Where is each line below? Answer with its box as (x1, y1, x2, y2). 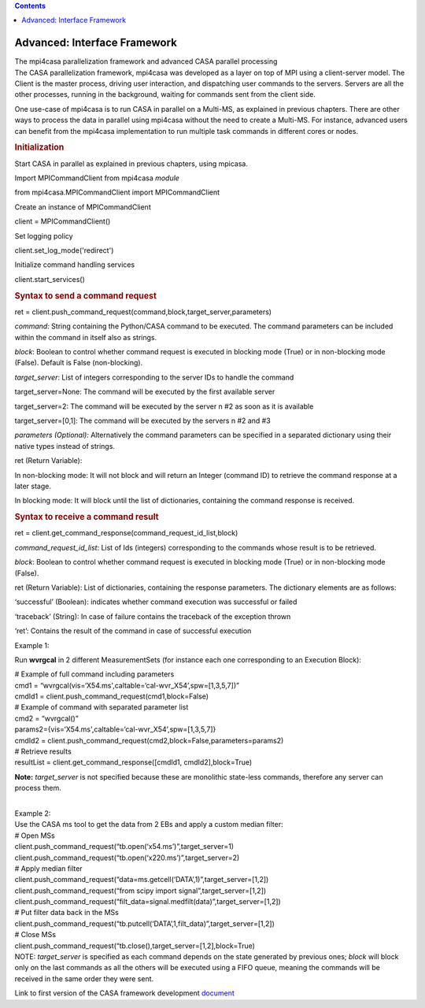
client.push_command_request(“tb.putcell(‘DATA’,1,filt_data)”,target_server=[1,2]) (14, 918, 275, 928)
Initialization (14, 142, 65, 153)
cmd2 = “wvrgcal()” (14, 713, 79, 723)
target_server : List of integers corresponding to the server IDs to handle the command (14, 372, 294, 382)
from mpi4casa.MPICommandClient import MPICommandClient (14, 187, 220, 197)
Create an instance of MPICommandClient (14, 202, 151, 212)
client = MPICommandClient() (14, 217, 111, 226)
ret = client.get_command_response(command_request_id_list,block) (14, 528, 238, 538)
